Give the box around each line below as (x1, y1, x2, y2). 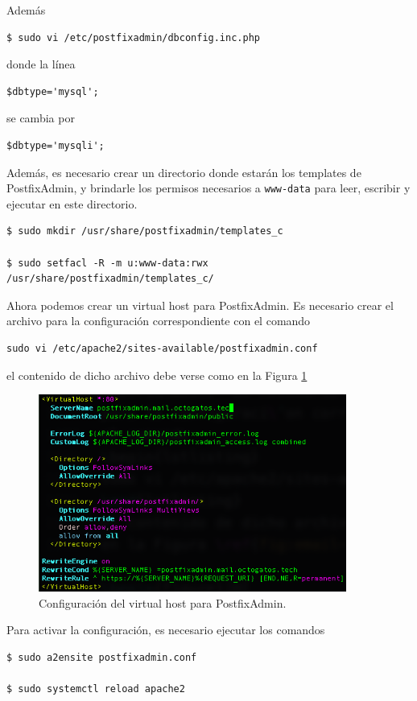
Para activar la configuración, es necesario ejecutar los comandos (6, 621, 325, 638)
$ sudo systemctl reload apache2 (6, 682, 185, 695)
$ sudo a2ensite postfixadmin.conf (6, 651, 197, 663)
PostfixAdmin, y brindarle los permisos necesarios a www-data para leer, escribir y (6, 179, 411, 196)
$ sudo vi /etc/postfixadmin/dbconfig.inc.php (6, 31, 260, 43)
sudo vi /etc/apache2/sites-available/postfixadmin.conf (6, 342, 318, 354)
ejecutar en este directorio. (6, 195, 138, 212)
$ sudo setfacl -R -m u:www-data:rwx (6, 257, 208, 269)
